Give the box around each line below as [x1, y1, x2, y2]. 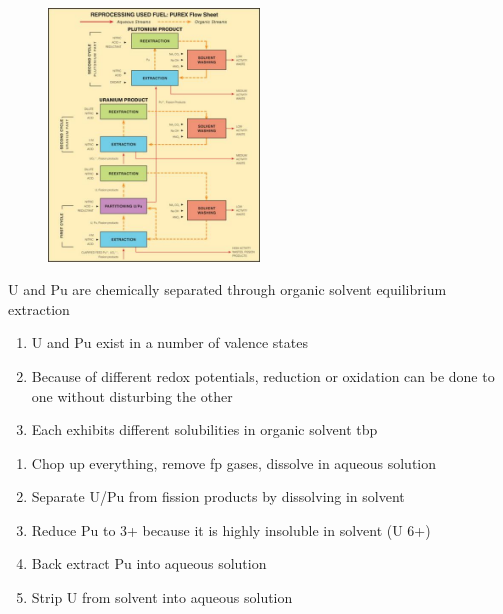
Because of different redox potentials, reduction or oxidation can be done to [31, 365, 495, 386]
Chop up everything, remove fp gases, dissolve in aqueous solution [31, 452, 437, 473]
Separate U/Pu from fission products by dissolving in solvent [31, 486, 405, 507]
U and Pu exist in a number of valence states [31, 332, 308, 353]
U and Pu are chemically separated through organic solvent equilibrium [8, 279, 447, 300]
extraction [8, 298, 70, 319]
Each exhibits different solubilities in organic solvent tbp [31, 419, 378, 440]
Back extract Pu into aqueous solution [31, 553, 267, 574]
